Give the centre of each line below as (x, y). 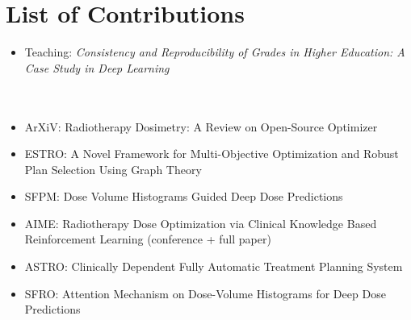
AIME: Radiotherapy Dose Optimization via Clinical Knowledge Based (201, 223)
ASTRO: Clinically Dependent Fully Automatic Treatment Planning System (214, 266)
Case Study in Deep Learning (97, 67)
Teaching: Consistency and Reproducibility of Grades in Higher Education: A (215, 52)
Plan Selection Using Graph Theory (113, 169)
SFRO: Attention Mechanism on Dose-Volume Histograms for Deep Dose (205, 293)
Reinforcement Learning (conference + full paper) (148, 239)
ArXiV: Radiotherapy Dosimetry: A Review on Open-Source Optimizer (201, 126)
